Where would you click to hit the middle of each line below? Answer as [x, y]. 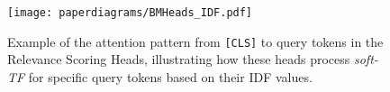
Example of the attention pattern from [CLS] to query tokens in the [195, 41]
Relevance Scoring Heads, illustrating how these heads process [179, 59]
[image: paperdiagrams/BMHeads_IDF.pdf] [130, 13]
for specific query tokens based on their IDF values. [170, 76]
